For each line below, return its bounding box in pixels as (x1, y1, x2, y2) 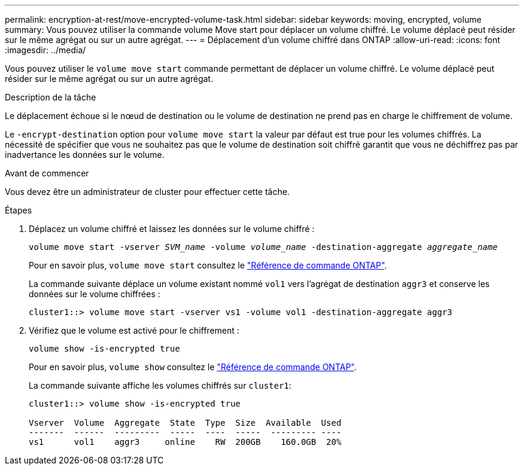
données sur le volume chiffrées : (29, 289, 160, 299)
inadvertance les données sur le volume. (5, 149, 164, 160)
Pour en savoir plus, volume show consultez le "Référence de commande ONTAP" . (29, 362, 357, 372)
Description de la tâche (5, 92, 96, 102)
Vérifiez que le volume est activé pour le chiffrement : (29, 325, 240, 335)
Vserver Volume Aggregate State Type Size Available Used (29, 418, 342, 428)
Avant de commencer (5, 168, 89, 178)
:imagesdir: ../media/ (5, 45, 86, 55)
